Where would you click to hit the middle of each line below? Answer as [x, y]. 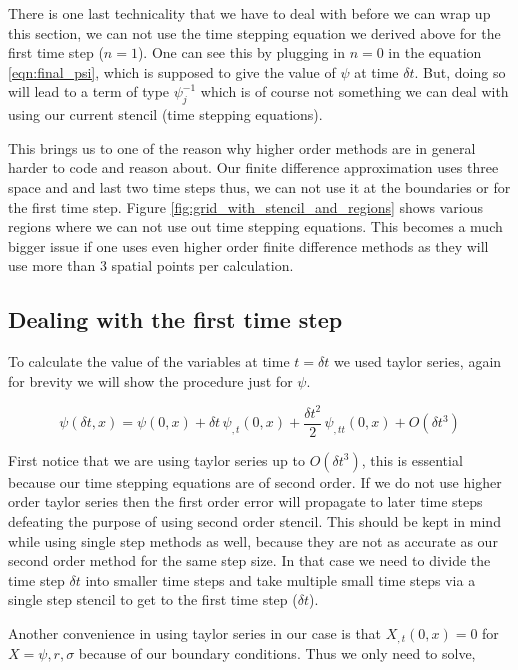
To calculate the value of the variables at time [149, 361]
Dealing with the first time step [175, 319]
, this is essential [412, 459]
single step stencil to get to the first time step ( [153, 599]
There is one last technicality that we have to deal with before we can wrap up [249, 13]
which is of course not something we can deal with [354, 91]
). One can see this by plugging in [241, 52]
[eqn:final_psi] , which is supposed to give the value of [172, 71]
